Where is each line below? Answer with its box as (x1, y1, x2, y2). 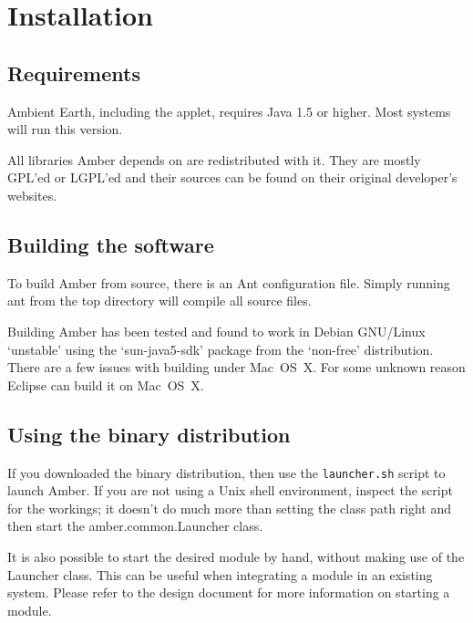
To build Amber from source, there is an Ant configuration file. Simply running (7, 273, 450, 292)
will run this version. (7, 119, 123, 139)
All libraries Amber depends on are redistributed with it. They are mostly (7, 150, 421, 169)
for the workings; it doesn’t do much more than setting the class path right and (7, 498, 452, 517)
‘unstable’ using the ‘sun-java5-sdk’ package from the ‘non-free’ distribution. (7, 339, 434, 358)
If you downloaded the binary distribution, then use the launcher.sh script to (7, 462, 446, 482)
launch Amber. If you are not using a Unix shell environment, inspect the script (7, 481, 453, 500)
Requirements (7, 58, 140, 87)
